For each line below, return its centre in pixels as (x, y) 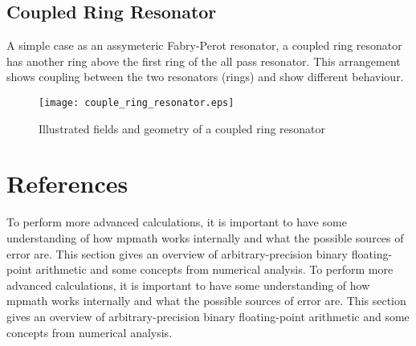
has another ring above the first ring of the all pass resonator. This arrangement (204, 61)
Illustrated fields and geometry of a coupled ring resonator (182, 128)
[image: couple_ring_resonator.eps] (137, 102)
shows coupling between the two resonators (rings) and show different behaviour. (205, 77)
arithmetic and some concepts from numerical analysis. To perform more (214, 269)
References (67, 183)
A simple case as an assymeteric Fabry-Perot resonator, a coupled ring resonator (204, 45)
